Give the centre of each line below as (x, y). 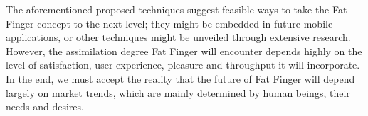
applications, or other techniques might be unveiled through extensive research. (178, 37)
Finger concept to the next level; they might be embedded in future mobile (169, 23)
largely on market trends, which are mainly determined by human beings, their (178, 92)
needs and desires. (45, 106)
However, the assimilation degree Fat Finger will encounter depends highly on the (184, 51)
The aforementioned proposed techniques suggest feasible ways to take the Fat (177, 9)
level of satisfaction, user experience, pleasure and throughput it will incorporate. (183, 65)
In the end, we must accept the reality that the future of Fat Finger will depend (180, 78)
